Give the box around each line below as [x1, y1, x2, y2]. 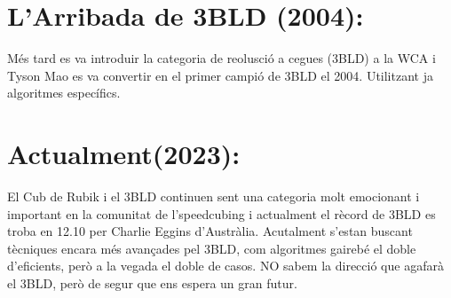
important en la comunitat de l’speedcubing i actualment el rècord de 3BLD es [7, 204, 436, 223]
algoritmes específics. [7, 83, 121, 102]
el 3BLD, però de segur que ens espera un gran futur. [7, 274, 297, 292]
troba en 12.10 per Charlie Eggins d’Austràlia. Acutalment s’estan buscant [7, 222, 413, 240]
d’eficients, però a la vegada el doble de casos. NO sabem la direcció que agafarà [7, 256, 444, 275]
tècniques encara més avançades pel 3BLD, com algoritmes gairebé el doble [7, 239, 416, 257]
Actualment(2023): [7, 136, 241, 172]
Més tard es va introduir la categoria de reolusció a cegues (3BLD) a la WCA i [7, 49, 436, 67]
